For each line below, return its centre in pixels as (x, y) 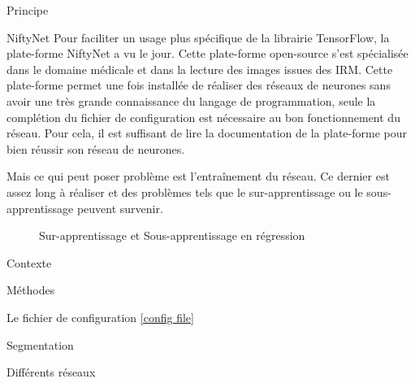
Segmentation (40, 344)
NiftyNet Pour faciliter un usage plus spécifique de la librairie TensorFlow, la (198, 37)
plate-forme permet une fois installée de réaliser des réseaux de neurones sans (199, 85)
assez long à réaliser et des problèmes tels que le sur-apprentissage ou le (185, 191)
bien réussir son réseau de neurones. (96, 148)
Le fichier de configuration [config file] (100, 317)
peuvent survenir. (120, 208)
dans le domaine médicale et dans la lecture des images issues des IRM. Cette (200, 69)
